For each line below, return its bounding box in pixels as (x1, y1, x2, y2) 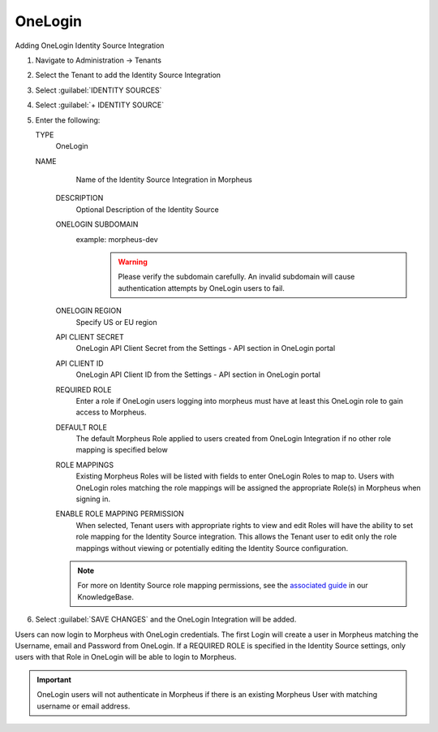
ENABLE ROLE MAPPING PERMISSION (55, 509, 184, 519)
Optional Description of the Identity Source (75, 204, 219, 214)
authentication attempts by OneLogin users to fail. (118, 283, 286, 292)
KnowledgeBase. (77, 591, 134, 601)
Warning (118, 257, 148, 267)
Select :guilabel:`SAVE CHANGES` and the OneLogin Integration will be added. (35, 614, 297, 625)
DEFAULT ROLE (55, 422, 107, 432)
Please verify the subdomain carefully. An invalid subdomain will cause (118, 272, 355, 282)
